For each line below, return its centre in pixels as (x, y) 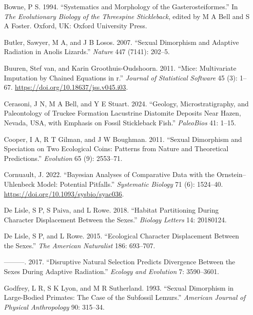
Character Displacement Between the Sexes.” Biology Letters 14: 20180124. (115, 219)
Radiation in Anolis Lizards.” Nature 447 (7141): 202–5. (87, 51)
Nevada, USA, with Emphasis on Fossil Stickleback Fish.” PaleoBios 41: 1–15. (120, 122)
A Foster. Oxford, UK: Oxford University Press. (76, 26)
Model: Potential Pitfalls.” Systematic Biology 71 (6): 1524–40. (130, 184)
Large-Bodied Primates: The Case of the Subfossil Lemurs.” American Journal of (125, 297)
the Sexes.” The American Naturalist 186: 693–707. (80, 245)
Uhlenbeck (19, 184)
